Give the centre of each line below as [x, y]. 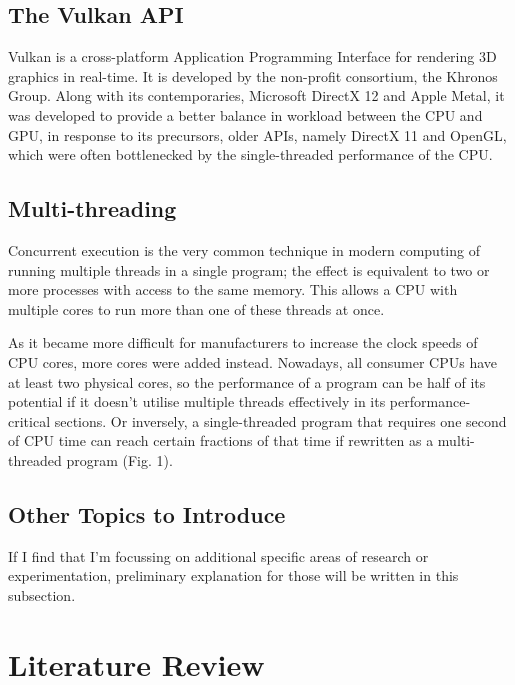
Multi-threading [92, 208]
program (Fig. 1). [119, 459]
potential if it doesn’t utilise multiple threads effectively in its [197, 401]
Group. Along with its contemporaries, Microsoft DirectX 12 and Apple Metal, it [256, 95]
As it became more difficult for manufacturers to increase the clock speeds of [243, 342]
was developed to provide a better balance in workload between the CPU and [245, 114]
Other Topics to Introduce [147, 513]
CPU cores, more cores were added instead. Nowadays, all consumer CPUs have [253, 361]
